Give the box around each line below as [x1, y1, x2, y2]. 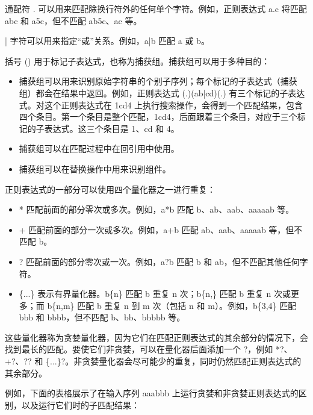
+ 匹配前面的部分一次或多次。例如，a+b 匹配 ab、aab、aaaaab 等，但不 [19, 223, 303, 236]
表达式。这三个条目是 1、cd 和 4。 [44, 122, 179, 134]
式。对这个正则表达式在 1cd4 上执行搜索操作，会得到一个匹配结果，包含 [19, 98, 303, 111]
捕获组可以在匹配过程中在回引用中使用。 [19, 142, 179, 155]
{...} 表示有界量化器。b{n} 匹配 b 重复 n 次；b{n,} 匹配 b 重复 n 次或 [19, 287, 291, 300]
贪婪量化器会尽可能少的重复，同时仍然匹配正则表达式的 [82, 355, 302, 367]
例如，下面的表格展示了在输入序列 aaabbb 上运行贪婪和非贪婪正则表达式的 [5, 387, 299, 399]
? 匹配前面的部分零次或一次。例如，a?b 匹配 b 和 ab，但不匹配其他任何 [19, 255, 300, 267]
